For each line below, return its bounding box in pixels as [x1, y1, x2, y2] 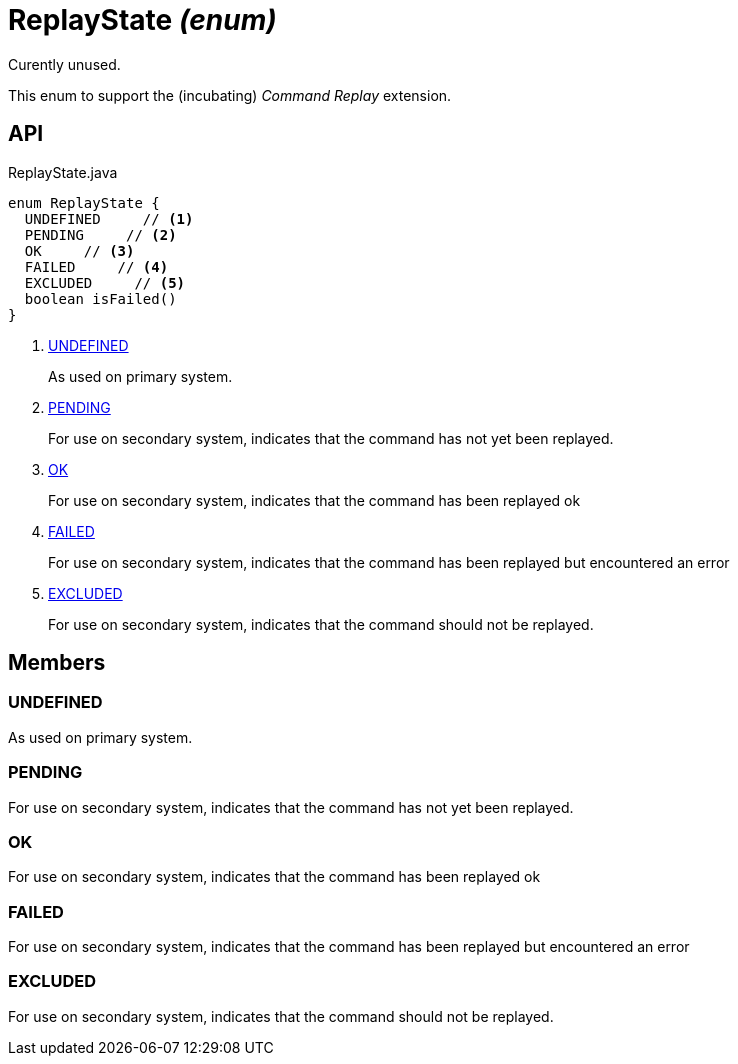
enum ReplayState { [8, 194, 160, 211]
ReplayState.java [8, 163, 118, 181]
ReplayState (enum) [8, 3, 277, 37]
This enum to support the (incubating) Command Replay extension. [8, 86, 452, 104]
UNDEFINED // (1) [24, 210, 194, 227]
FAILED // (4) [24, 258, 169, 275]
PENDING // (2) [24, 226, 177, 243]
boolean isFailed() [24, 290, 177, 307]
